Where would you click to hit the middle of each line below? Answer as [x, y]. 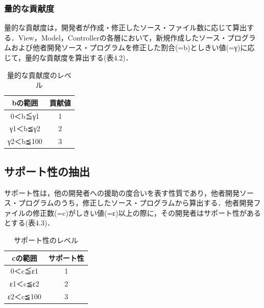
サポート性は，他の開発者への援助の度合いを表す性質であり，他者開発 [122, 192]
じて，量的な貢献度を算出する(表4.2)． [68, 57]
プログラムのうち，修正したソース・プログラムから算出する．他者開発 [136, 203]
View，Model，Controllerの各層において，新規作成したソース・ [123, 37]
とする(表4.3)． [29, 223]
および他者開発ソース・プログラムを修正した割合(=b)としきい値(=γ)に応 [133, 47]
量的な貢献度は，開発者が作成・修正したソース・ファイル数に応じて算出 [126, 27]
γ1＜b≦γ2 [25, 128]
